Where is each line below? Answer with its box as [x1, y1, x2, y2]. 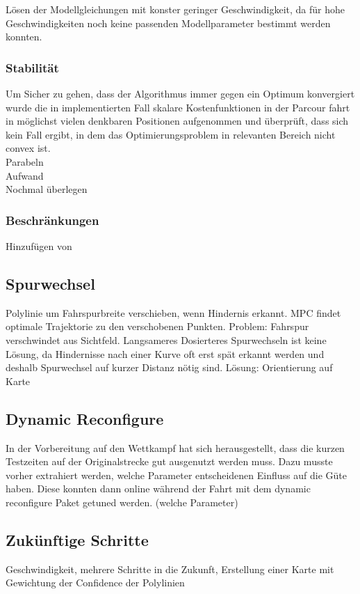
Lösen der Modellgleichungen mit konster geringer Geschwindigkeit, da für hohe [6, 2, 345, 16]
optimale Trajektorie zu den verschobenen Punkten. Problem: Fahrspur [6, 319, 309, 334]
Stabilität [6, 58, 59, 76]
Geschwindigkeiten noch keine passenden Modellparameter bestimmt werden [6, 15, 331, 30]
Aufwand [6, 168, 44, 182]
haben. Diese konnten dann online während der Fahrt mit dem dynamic [6, 481, 311, 496]
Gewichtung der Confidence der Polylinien [6, 575, 185, 590]
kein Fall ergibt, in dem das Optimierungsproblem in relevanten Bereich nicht [6, 127, 336, 141]
